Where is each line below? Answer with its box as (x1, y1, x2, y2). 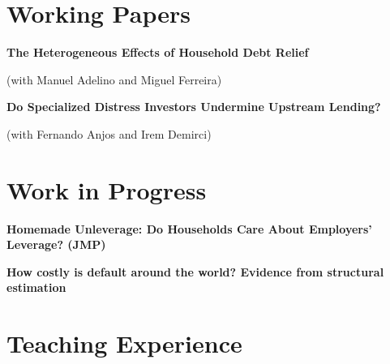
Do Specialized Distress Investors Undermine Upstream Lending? (6, 98, 381, 115)
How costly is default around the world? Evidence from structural (6, 263, 384, 280)
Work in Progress (6, 173, 207, 206)
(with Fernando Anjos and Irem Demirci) (6, 125, 212, 142)
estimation (6, 279, 66, 296)
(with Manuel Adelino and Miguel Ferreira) (6, 71, 222, 88)
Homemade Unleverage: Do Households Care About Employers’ (6, 220, 372, 237)
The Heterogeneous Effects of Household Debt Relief (6, 44, 309, 61)
